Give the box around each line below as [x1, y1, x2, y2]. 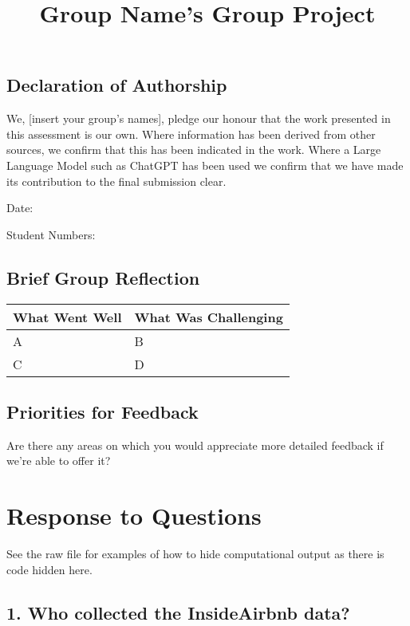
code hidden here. [6, 561, 93, 577]
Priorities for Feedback [6, 399, 199, 423]
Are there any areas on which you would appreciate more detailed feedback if [6, 436, 384, 453]
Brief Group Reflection [6, 265, 200, 289]
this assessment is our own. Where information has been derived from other [6, 125, 376, 142]
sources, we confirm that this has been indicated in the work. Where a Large [6, 141, 381, 158]
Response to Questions [6, 499, 262, 532]
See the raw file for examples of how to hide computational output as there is [6, 545, 384, 562]
